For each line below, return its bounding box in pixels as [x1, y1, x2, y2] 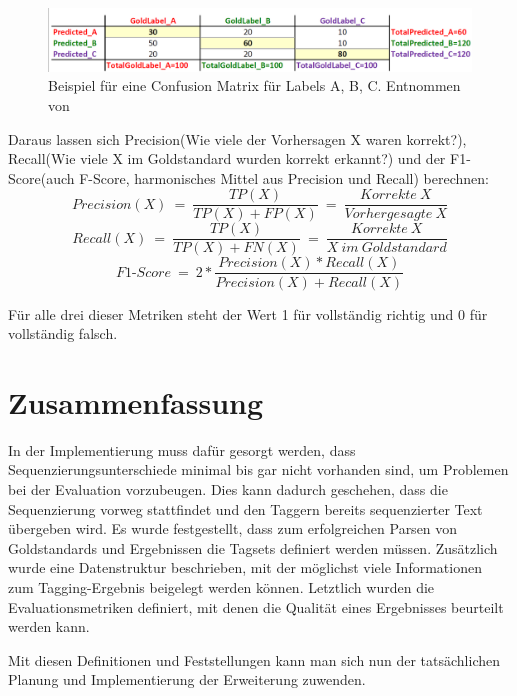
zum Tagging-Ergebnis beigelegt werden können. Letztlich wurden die [8, 576, 435, 597]
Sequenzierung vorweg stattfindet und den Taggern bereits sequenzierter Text [8, 498, 483, 519]
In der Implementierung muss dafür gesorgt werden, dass [8, 439, 356, 460]
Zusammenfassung [8, 381, 264, 422]
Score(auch [8, 167, 75, 188]
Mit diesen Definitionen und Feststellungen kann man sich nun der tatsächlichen [8, 649, 501, 670]
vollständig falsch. [8, 323, 118, 344]
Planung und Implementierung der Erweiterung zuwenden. [8, 669, 366, 690]
